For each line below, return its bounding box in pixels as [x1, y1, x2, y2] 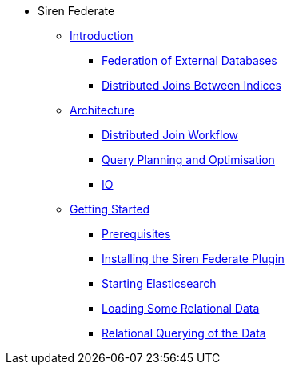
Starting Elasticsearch [102, 277, 217, 290]
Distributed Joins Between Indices [102, 78, 281, 92]
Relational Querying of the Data [102, 326, 266, 340]
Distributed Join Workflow [102, 128, 239, 142]
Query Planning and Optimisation [102, 153, 275, 166]
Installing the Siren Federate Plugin [102, 252, 285, 265]
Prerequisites [102, 227, 171, 241]
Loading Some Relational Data [102, 301, 260, 315]
